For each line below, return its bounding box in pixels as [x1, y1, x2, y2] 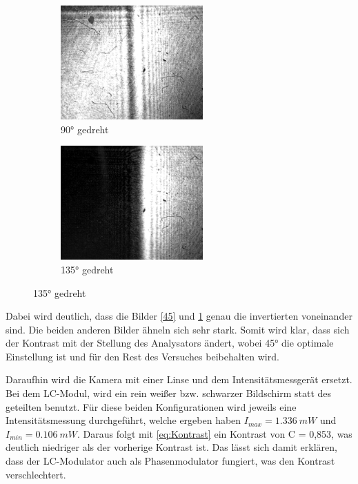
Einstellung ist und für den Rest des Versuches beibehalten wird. [6, 349, 279, 363]
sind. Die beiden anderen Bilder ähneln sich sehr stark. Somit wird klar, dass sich [6, 322, 350, 336]
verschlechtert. [6, 467, 66, 481]
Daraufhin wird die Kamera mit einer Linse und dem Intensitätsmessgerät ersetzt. [6, 372, 352, 387]
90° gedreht [61, 122, 109, 136]
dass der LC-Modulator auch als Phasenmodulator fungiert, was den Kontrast [6, 454, 335, 468]
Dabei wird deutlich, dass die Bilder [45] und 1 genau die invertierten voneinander [6, 309, 352, 323]
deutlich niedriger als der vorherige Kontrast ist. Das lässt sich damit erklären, [6, 440, 337, 454]
